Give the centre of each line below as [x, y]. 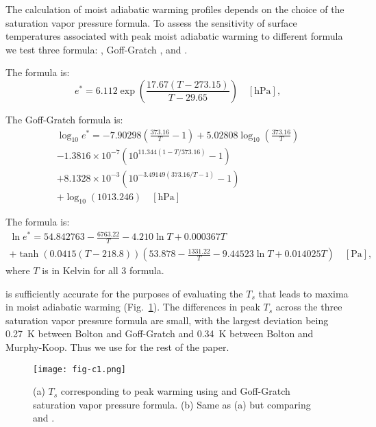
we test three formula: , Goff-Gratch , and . [97, 49]
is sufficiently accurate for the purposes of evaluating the [124, 293]
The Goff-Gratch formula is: [64, 119]
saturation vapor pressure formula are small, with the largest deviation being [167, 320]
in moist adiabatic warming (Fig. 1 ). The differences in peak [133, 307]
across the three [309, 307]
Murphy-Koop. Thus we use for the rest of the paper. [117, 347]
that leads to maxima [303, 293]
